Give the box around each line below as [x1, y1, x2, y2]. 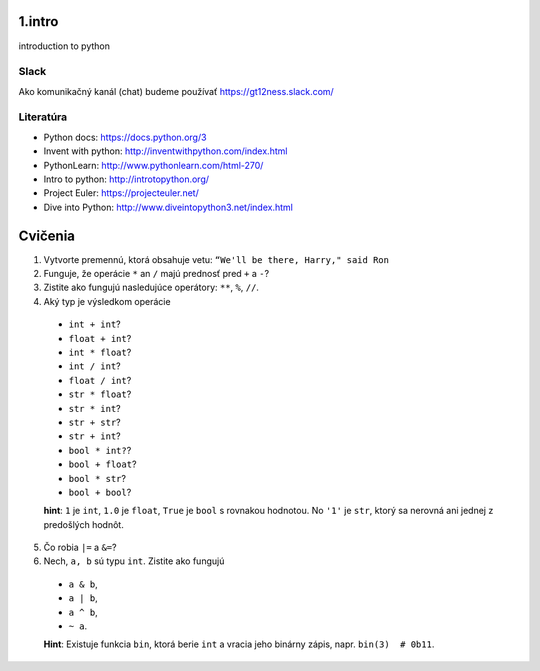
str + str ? [68, 416, 122, 428]
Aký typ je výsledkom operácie [43, 295, 171, 307]
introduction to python [18, 40, 110, 52]
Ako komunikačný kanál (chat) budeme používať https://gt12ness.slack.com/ [18, 85, 334, 97]
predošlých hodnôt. [43, 518, 124, 530]
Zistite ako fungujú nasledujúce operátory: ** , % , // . [43, 281, 260, 294]
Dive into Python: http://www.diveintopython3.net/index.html [43, 201, 294, 213]
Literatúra [18, 110, 68, 124]
